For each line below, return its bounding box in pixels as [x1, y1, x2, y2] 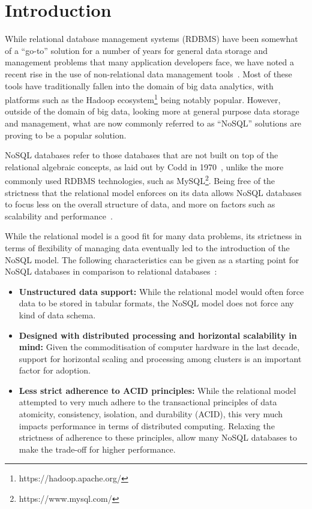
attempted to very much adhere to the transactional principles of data [19, 396, 277, 408]
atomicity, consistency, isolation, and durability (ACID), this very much [19, 408, 283, 420]
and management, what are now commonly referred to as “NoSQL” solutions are [5, 116, 302, 129]
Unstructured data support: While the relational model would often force [19, 285, 304, 297]
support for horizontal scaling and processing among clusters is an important [19, 352, 302, 365]
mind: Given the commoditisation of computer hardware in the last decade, [19, 341, 300, 353]
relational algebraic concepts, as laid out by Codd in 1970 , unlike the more [5, 160, 284, 173]
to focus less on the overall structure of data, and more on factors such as [5, 198, 275, 210]
